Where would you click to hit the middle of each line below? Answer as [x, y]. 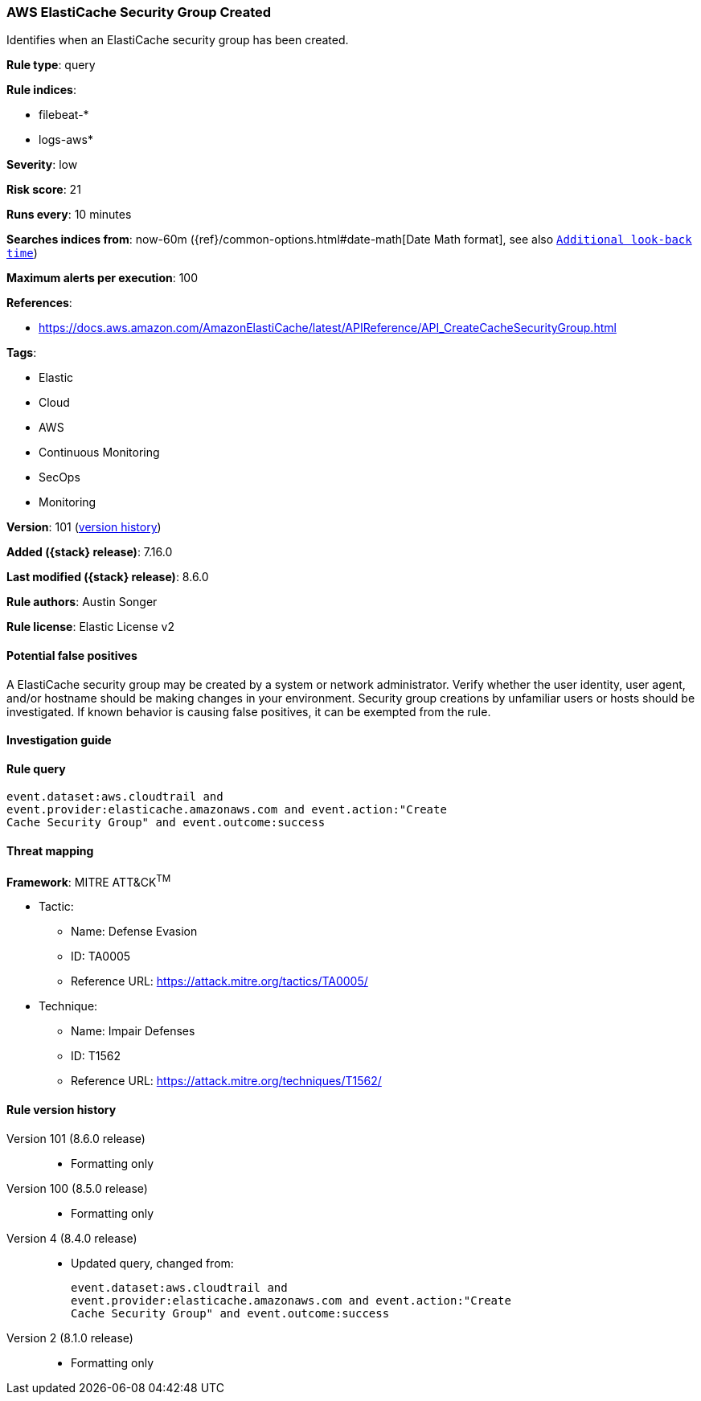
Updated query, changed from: [152, 1263]
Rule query [36, 768]
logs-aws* [66, 140]
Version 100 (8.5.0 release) [77, 1188]
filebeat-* [64, 115]
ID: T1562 [96, 1056]
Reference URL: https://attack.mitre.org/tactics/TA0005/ [219, 981]
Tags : [22, 353]
